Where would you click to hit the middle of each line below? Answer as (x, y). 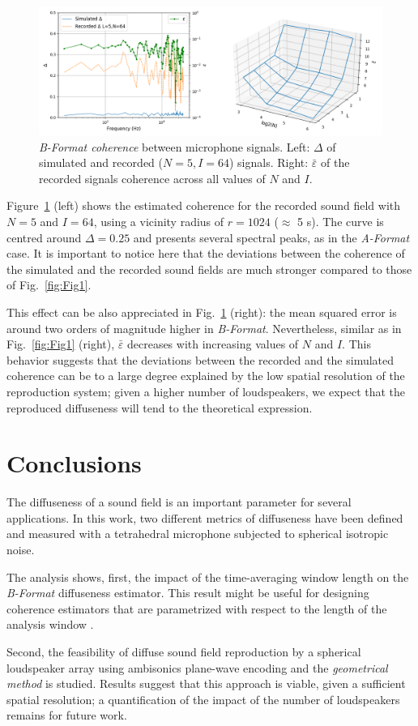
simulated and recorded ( (101, 162)
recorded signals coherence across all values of (152, 178)
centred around (44, 237)
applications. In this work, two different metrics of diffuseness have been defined (205, 517)
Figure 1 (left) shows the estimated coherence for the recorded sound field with (204, 205)
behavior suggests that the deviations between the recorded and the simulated (200, 359)
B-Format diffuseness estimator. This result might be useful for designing (188, 593)
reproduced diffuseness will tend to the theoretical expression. (160, 407)
